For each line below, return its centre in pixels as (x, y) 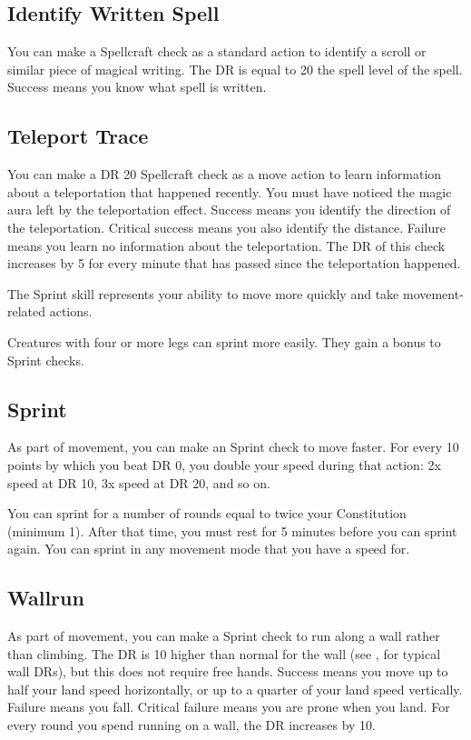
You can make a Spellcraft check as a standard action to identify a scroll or (217, 51)
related (27, 311)
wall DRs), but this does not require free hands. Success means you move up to (228, 671)
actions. (71, 311)
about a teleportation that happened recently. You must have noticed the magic (230, 191)
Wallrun (46, 598)
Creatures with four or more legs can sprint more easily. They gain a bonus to (224, 341)
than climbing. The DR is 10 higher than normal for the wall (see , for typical (224, 653)
